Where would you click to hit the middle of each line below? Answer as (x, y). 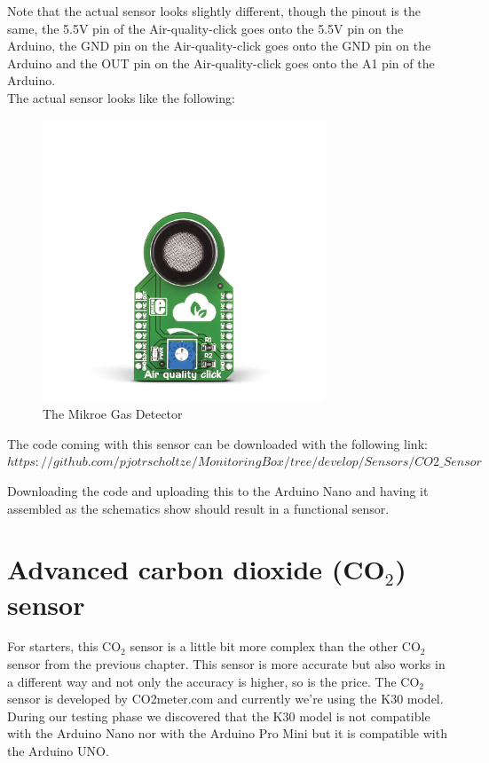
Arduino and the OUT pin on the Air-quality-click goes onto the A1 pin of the (221, 63)
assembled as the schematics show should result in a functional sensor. (198, 508)
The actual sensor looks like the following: (121, 97)
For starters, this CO (64, 646)
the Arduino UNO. (58, 751)
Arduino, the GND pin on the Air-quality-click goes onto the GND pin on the (219, 46)
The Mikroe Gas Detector (113, 414)
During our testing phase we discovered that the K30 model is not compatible (219, 716)
